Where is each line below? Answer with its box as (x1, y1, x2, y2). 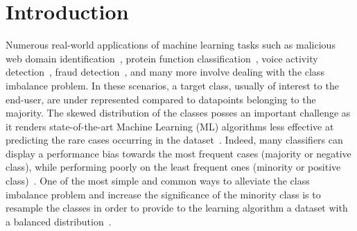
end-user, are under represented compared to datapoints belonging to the (6, 92, 316, 106)
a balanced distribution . (6, 214, 112, 228)
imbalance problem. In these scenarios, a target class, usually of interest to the (6, 78, 339, 92)
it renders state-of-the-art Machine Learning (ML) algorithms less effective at (6, 119, 334, 133)
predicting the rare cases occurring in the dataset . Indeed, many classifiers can (6, 132, 343, 147)
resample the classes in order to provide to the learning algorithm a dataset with (6, 200, 348, 215)
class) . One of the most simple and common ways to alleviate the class (6, 173, 310, 188)
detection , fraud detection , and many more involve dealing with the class (6, 65, 324, 79)
